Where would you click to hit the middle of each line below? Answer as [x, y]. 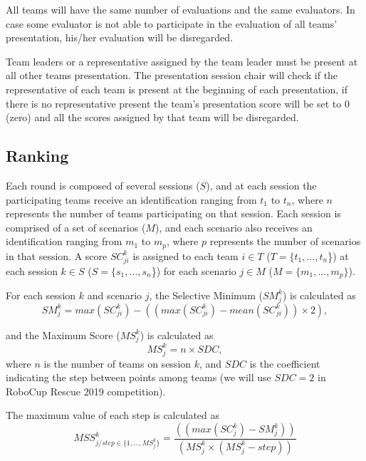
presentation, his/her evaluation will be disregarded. [119, 37]
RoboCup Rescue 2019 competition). [86, 391]
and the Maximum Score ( [63, 335]
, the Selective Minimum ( [206, 295]
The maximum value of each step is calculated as [113, 415]
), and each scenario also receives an [234, 227]
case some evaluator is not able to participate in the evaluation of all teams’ [172, 23]
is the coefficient [285, 363]
